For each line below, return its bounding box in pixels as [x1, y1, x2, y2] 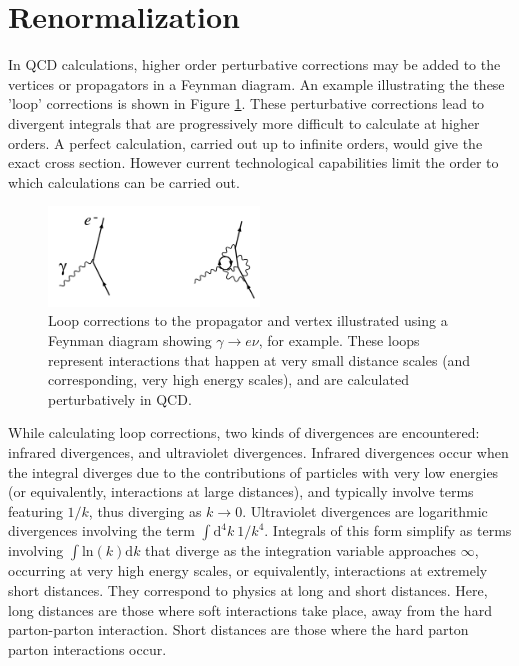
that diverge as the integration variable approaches [145, 540, 457, 561]
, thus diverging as [88, 500, 202, 521]
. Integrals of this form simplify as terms [264, 520, 512, 541]
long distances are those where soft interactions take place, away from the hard [8, 599, 492, 620]
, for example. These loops [258, 330, 420, 351]
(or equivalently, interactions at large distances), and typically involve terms [8, 481, 474, 502]
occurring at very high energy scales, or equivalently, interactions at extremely [8, 560, 488, 581]
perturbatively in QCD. [48, 388, 192, 409]
